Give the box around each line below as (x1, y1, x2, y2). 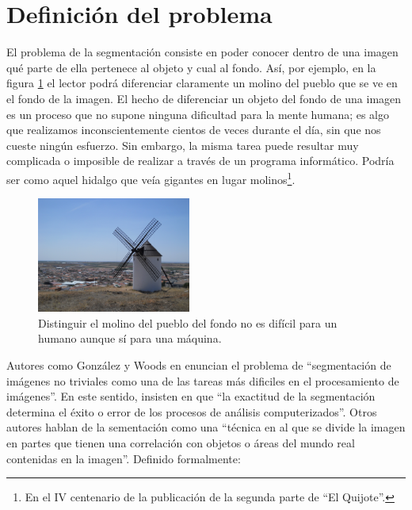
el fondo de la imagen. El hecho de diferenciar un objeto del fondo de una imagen (6, 90, 402, 106)
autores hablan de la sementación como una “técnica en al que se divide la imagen (6, 419, 406, 435)
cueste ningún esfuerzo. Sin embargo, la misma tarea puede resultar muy (6, 136, 359, 153)
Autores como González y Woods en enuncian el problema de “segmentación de (6, 357, 391, 373)
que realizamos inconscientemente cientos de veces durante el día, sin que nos (6, 121, 381, 138)
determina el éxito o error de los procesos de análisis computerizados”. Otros (6, 403, 377, 420)
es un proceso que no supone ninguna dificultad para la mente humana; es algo (6, 105, 390, 122)
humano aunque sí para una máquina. (38, 330, 222, 347)
